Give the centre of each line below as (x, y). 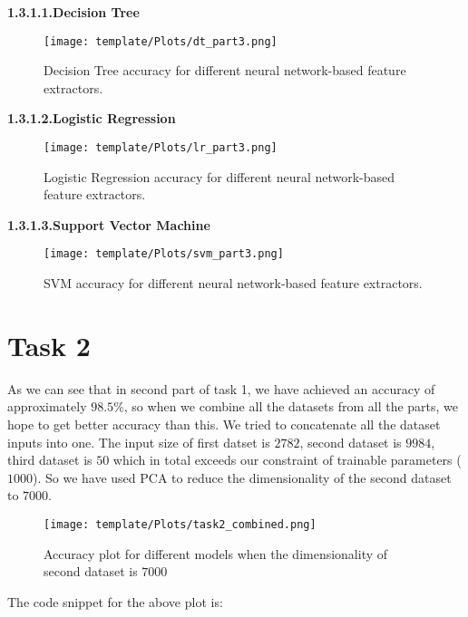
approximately (47, 406)
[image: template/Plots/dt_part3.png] (161, 41)
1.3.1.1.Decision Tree (73, 12)
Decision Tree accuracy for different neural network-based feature (225, 70)
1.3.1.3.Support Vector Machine (109, 224)
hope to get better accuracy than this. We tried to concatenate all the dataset (224, 424)
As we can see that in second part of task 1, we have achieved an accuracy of (221, 388)
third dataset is (50, 460)
